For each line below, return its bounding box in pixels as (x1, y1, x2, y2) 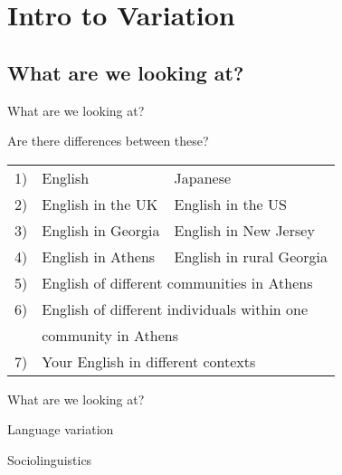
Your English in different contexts (42, 350, 256, 372)
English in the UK (42, 193, 158, 214)
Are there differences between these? (7, 131, 209, 150)
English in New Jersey (174, 219, 315, 241)
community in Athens (42, 324, 178, 346)
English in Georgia (42, 219, 160, 241)
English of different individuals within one (42, 298, 309, 319)
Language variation (7, 420, 114, 439)
